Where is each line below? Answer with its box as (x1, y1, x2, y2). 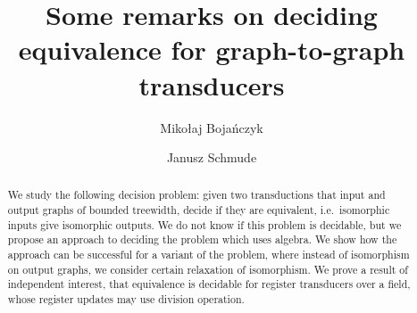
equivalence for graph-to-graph (18, 31, 405, 68)
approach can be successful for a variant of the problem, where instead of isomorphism (7, 247, 410, 262)
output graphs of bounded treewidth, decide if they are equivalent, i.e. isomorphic (7, 202, 390, 218)
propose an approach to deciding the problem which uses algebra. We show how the (7, 232, 397, 247)
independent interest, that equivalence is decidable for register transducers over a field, (7, 276, 411, 292)
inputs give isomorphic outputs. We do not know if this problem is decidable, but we (7, 217, 402, 232)
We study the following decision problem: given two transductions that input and (7, 187, 386, 202)
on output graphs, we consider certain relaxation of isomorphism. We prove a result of (7, 261, 408, 276)
